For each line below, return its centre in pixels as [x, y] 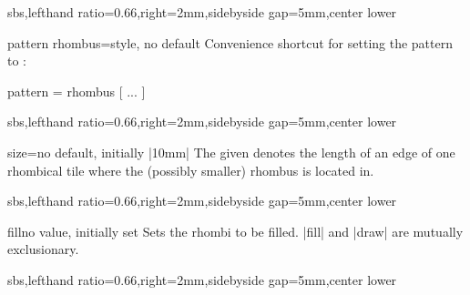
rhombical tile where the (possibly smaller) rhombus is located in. [191, 170]
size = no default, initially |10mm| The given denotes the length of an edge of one [231, 152]
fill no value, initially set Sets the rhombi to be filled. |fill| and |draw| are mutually [235, 231]
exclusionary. [43, 249]
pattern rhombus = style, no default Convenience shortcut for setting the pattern [230, 42]
